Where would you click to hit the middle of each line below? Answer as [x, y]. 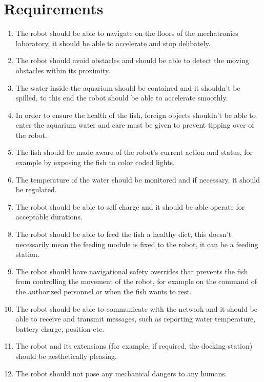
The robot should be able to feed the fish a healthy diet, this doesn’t [124, 234]
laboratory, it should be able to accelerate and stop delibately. [113, 43]
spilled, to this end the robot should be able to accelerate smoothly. [122, 98]
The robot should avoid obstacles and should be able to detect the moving [132, 60]
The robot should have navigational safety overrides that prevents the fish [132, 271]
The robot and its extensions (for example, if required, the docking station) [134, 346]
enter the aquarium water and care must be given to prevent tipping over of [135, 125]
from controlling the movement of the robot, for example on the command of [136, 281]
